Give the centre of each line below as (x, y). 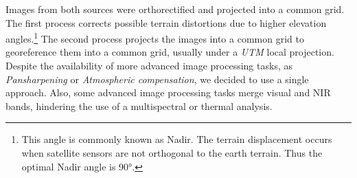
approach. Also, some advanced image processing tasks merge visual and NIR (168, 92)
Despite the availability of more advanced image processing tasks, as (149, 66)
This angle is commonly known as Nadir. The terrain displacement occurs (177, 139)
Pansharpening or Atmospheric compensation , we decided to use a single (157, 79)
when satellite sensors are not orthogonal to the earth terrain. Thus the (172, 153)
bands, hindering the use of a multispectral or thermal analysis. (139, 105)
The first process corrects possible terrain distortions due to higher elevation (166, 22)
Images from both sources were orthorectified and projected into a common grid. (175, 9)
